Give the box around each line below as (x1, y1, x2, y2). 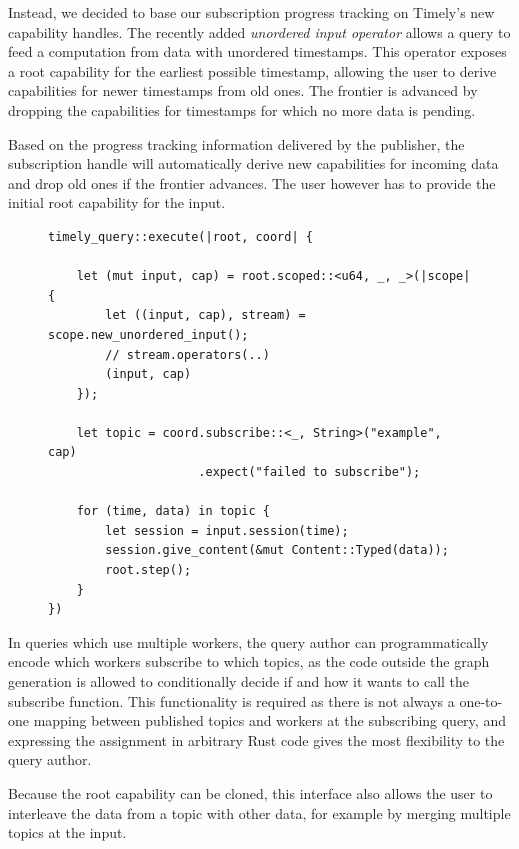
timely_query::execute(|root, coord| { (48, 229, 313, 244)
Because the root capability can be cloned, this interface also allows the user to (8, 782, 493, 803)
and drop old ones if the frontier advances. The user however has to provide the (8, 172, 496, 193)
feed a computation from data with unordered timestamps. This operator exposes (8, 41, 507, 62)
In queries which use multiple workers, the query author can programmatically (8, 631, 489, 652)
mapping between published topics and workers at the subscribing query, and (33, 710, 506, 731)
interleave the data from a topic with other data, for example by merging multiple (8, 802, 511, 823)
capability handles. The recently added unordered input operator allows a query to (8, 21, 511, 42)
